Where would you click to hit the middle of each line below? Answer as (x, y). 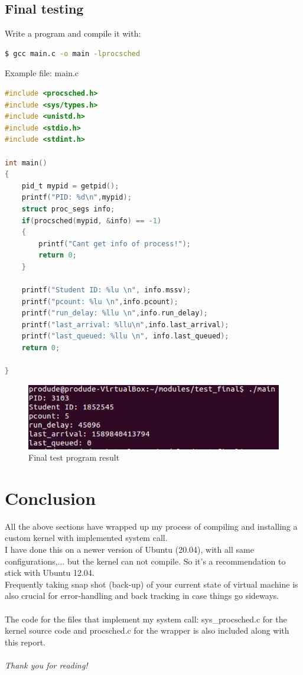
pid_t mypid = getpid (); (70, 186)
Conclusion (50, 498)
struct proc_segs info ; (68, 209)
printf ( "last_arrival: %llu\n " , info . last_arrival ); (125, 325)
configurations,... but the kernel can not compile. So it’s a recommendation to (145, 561)
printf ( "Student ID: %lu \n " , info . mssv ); (106, 290)
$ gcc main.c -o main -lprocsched (73, 53)
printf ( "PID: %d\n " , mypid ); (76, 198)
